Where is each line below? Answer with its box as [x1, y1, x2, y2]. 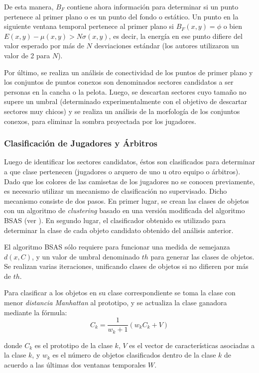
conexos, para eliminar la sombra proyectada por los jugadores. [4, 116, 196, 126]
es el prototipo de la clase [34, 340, 113, 350]
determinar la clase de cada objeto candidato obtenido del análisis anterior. [4, 225, 234, 235]
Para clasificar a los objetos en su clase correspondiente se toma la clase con [4, 287, 236, 298]
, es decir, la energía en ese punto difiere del [109, 30, 243, 41]
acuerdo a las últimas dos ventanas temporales [4, 359, 146, 370]
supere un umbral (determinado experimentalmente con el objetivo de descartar [4, 96, 248, 107]
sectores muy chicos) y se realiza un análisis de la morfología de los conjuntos [4, 106, 240, 116]
